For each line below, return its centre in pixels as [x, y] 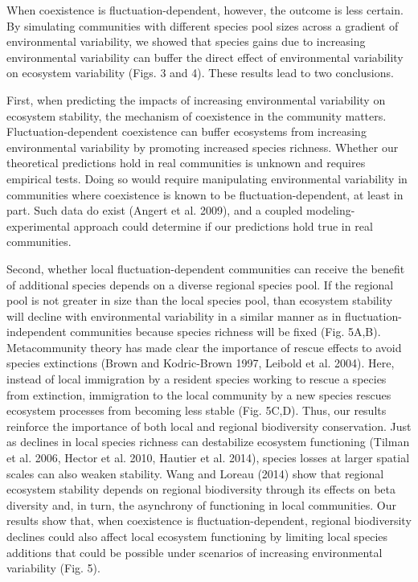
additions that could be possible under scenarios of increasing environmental [195, 552]
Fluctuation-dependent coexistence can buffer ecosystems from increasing [186, 131]
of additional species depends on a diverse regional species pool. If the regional [200, 284]
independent [37, 332]
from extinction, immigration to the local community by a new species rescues [199, 394]
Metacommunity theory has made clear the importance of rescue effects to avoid [204, 347]
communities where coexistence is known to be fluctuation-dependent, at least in [205, 194]
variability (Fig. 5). [53, 568]
